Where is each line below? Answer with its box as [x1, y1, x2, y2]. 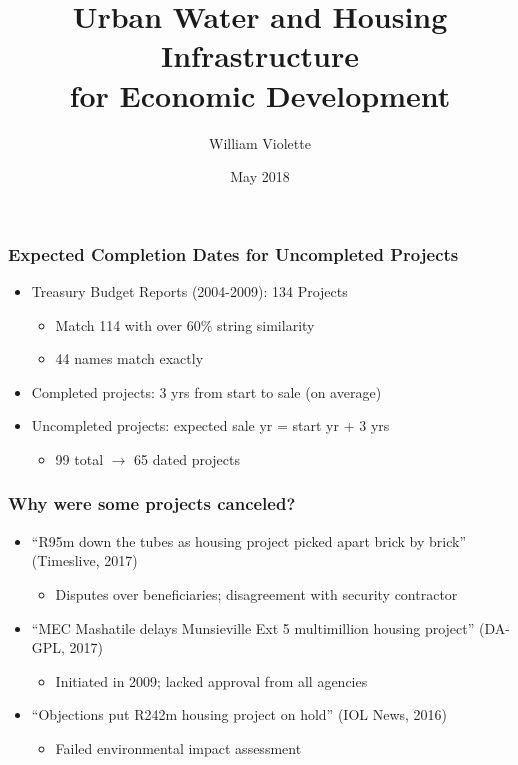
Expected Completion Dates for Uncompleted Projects [8, 241, 459, 266]
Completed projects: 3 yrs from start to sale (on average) [31, 381, 382, 402]
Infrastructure [161, 35, 359, 76]
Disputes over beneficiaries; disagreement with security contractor [55, 583, 458, 604]
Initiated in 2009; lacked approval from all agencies [55, 670, 368, 691]
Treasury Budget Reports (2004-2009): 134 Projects [31, 280, 348, 301]
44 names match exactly [55, 348, 204, 369]
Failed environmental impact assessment [55, 737, 302, 758]
